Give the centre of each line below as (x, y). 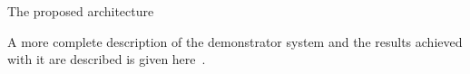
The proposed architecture (81, 11)
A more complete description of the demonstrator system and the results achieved (235, 41)
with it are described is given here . (107, 59)
